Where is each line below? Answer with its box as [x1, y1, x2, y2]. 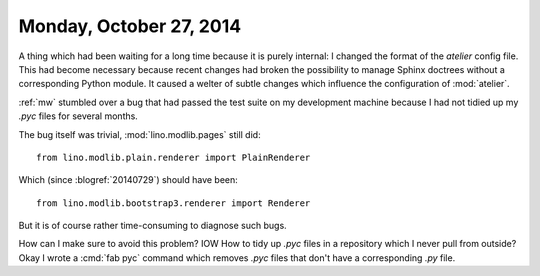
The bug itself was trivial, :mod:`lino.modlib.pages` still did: [18, 128, 261, 140]
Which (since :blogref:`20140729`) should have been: [18, 174, 239, 186]
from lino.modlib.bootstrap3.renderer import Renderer [36, 197, 311, 209]
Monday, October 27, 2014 [18, 15, 242, 37]
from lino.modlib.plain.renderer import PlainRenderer [36, 151, 311, 163]
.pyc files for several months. [18, 110, 139, 122]
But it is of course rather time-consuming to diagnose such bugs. [18, 220, 287, 232]
